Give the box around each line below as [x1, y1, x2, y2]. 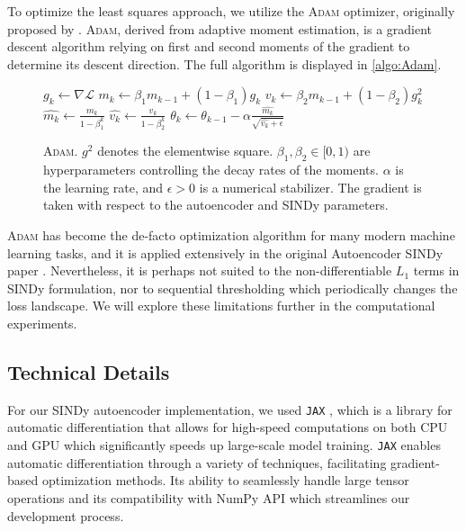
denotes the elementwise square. [97, 141, 273, 160]
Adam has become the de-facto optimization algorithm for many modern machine [7, 226, 455, 245]
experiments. [7, 314, 77, 333]
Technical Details [7, 358, 170, 386]
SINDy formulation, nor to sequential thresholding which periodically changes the [7, 278, 458, 297]
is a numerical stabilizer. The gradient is [199, 177, 422, 196]
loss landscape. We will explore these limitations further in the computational [7, 296, 435, 315]
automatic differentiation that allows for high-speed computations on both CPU [7, 418, 448, 436]
